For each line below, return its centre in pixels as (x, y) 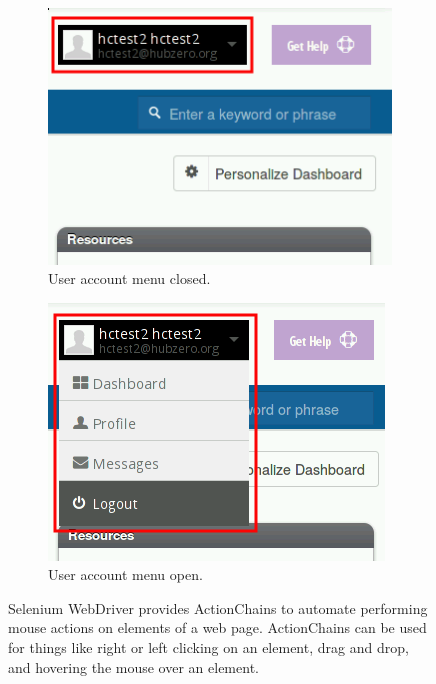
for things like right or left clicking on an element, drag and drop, (208, 647)
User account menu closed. (129, 278)
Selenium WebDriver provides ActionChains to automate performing (218, 607)
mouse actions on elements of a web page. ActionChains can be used (217, 627)
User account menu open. (125, 574)
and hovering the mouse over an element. (133, 666)
